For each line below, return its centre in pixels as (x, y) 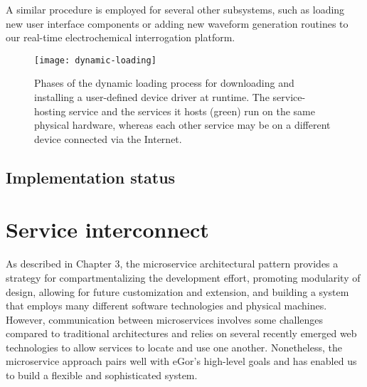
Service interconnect (107, 229)
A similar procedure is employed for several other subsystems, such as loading (175, 9)
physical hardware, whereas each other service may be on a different (182, 125)
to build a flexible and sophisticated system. (102, 375)
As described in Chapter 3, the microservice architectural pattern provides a (172, 264)
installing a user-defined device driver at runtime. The (152, 97)
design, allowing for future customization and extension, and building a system (177, 291)
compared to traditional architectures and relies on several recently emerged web (181, 333)
